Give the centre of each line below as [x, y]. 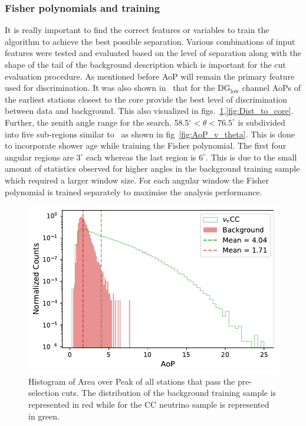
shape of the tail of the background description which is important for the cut [145, 64]
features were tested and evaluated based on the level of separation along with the [153, 53]
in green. [44, 416]
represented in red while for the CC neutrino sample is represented [149, 404]
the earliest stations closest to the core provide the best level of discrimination [146, 99]
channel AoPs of [271, 88]
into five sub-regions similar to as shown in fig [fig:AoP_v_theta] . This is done [150, 134]
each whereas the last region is [141, 157]
